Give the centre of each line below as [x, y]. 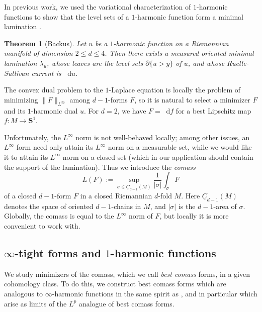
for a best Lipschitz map [213, 110]
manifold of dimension [38, 53]
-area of [225, 206]
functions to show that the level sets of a [67, 16]
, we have [132, 110]
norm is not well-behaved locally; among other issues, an [163, 137]
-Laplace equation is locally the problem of [175, 90]
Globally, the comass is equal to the [59, 216]
